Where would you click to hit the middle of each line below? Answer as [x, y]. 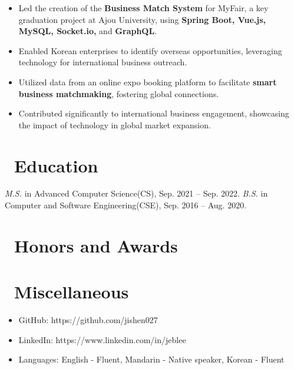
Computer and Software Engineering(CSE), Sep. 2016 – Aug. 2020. [126, 205]
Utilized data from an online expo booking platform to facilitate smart [148, 82]
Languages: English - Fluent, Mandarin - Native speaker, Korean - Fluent [151, 359]
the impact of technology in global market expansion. [115, 124]
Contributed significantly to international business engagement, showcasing [154, 113]
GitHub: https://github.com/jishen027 [88, 320]
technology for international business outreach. [103, 62]
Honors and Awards [96, 245]
